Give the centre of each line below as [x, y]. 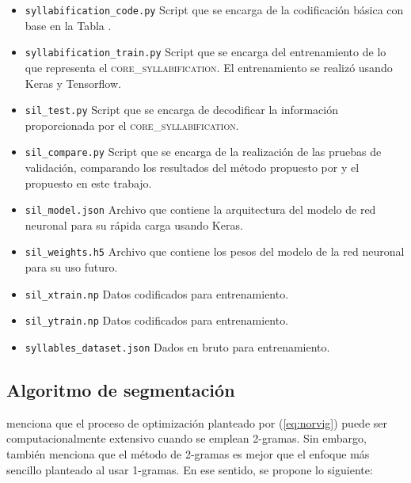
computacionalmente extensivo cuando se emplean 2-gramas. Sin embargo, [186, 438]
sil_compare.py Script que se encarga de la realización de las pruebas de [203, 152]
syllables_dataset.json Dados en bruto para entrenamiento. [177, 347]
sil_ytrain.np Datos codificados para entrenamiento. [157, 320]
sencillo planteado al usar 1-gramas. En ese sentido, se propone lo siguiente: [190, 469]
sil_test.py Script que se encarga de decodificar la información [181, 110]
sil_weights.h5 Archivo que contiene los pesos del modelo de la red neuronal [215, 251]
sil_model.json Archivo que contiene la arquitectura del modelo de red [200, 209]
